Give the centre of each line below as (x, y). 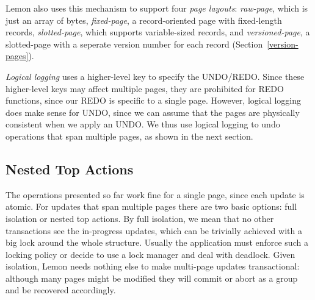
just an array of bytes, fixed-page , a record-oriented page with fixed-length (144, 20)
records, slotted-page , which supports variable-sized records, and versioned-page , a (158, 32)
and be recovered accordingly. (61, 290)
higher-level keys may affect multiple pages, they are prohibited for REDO (145, 88)
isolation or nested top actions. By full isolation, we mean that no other (140, 218)
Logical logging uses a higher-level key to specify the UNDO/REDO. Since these (155, 76)
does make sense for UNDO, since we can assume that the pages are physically (153, 112)
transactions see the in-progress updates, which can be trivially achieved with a (154, 230)
